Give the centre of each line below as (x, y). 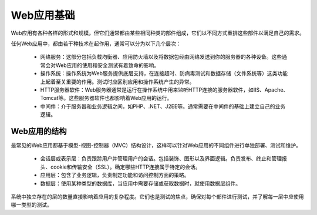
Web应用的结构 (39, 131)
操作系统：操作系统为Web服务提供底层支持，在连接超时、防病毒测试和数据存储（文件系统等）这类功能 (164, 73)
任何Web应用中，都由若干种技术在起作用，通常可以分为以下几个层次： (96, 43)
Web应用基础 (43, 15)
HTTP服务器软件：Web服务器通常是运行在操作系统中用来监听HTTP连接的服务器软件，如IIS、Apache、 (164, 90)
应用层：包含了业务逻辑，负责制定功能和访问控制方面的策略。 (115, 175)
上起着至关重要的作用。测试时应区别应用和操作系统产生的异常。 (117, 82)
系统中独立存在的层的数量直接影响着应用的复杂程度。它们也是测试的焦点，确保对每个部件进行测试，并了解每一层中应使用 (157, 196)
